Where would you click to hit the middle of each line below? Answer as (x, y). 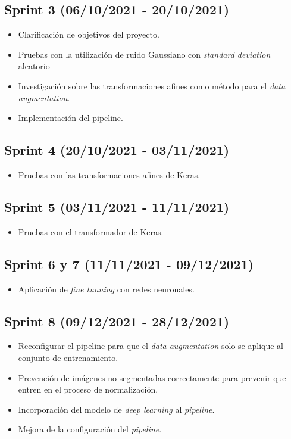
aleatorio (34, 66)
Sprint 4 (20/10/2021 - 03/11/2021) (117, 150)
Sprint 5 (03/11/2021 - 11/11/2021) (117, 206)
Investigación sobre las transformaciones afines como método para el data (152, 85)
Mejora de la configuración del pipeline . (90, 429)
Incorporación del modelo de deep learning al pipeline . (116, 409)
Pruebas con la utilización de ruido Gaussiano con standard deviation (144, 54)
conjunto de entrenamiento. (68, 357)
